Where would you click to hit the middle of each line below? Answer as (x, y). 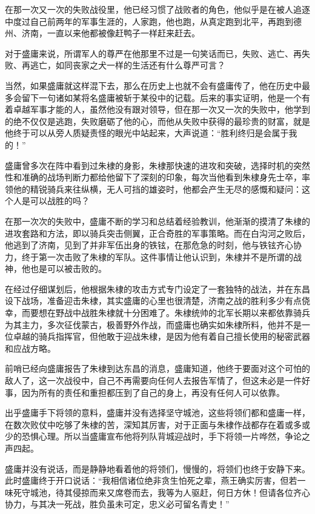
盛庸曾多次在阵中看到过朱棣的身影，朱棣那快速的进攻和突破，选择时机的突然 (157, 165)
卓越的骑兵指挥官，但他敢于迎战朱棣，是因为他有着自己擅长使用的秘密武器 (161, 336)
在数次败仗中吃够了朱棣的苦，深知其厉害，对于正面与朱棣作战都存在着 (145, 424)
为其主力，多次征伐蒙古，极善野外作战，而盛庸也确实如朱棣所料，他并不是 (153, 324)
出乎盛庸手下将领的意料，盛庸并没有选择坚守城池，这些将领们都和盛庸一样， (157, 413)
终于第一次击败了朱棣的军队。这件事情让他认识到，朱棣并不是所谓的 (157, 256)
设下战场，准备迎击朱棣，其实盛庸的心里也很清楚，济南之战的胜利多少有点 (153, 301)
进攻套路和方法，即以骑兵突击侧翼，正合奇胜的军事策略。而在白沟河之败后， (157, 233)
